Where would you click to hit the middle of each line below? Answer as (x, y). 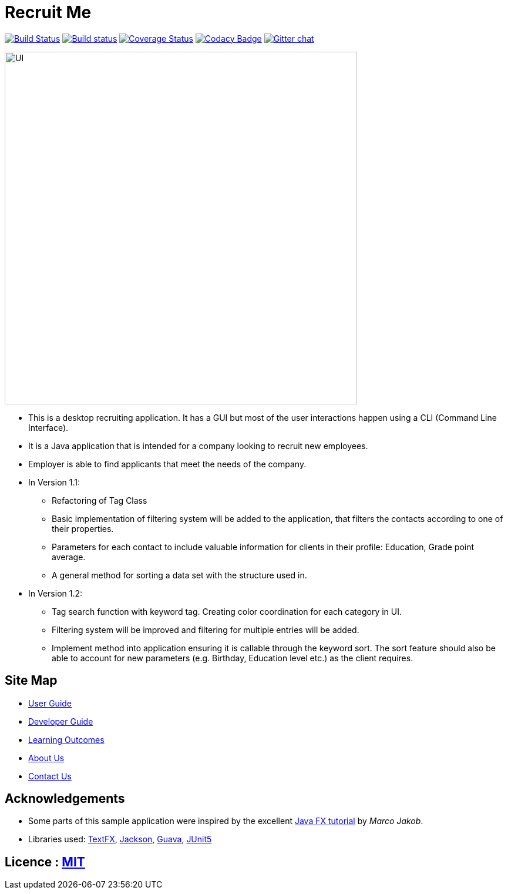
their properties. (83, 528)
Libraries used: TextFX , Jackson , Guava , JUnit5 (120, 839)
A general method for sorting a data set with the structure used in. (179, 575)
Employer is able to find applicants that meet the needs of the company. (167, 464)
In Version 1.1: (54, 482)
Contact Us (50, 776)
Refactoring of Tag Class (100, 500)
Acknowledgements (65, 799)
